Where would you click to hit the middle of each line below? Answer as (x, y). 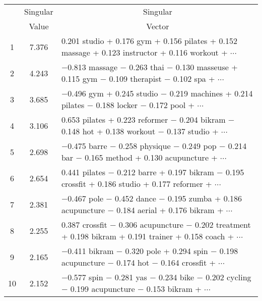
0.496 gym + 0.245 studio (113, 93)
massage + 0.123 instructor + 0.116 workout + (144, 52)
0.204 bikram (203, 119)
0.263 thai (147, 67)
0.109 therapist (135, 79)
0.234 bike (176, 277)
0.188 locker (117, 105)
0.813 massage (93, 67)
